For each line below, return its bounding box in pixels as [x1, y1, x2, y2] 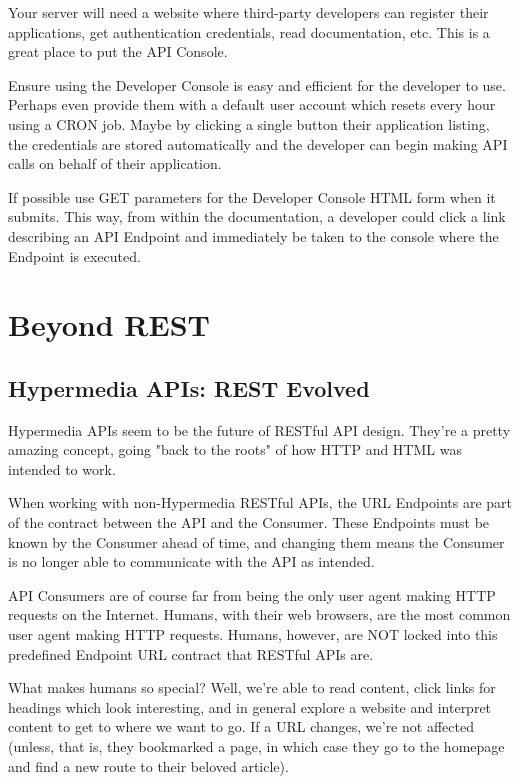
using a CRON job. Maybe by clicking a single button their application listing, [8, 113, 490, 134]
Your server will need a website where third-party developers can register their [8, 2, 489, 22]
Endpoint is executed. [8, 245, 141, 266]
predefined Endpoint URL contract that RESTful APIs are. [8, 643, 374, 664]
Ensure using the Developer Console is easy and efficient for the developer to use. [8, 74, 506, 95]
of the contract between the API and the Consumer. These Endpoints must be [8, 512, 490, 533]
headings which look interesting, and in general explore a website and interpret [8, 696, 492, 717]
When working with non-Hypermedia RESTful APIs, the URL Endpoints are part [8, 492, 512, 513]
